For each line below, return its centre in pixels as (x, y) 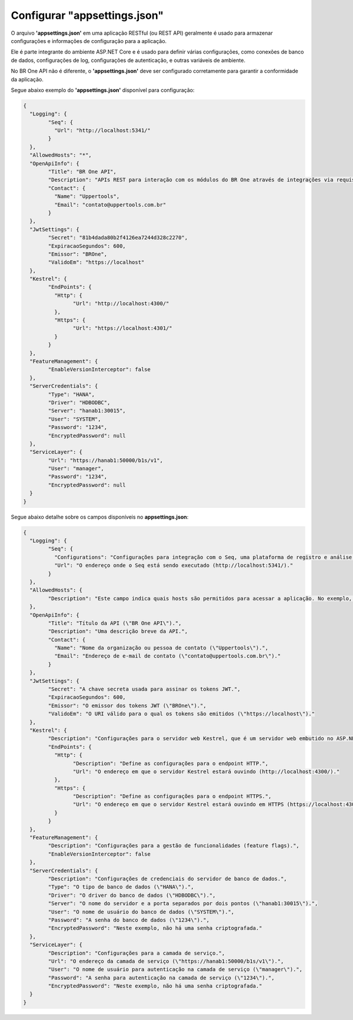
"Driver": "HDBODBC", (79, 402)
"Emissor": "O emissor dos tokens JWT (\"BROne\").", (127, 705)
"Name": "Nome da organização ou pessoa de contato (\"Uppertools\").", (161, 648)
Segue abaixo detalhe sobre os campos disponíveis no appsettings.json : (100, 517)
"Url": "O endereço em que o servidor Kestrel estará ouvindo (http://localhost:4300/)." (206, 771)
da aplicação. (27, 79)
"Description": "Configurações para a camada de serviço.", (136, 953)
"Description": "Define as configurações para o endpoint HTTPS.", (172, 796)
